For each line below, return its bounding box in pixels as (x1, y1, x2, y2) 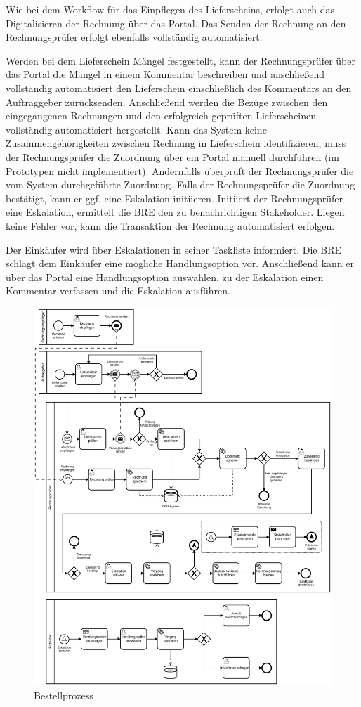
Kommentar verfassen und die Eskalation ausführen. (6, 283, 230, 298)
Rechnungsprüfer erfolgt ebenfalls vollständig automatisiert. (6, 30, 263, 44)
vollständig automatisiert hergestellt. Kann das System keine (6, 122, 267, 136)
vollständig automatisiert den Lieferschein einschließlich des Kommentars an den (6, 80, 352, 95)
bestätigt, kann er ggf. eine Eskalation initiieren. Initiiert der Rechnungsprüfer (6, 190, 343, 205)
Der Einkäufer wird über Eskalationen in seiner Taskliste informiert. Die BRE (6, 242, 341, 257)
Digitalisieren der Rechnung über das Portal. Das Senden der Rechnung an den (6, 15, 346, 30)
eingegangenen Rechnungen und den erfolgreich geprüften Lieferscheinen (6, 108, 317, 123)
